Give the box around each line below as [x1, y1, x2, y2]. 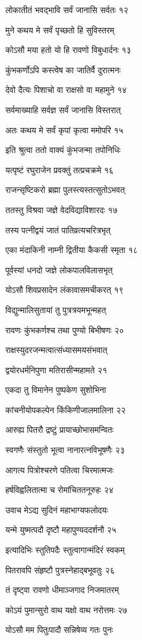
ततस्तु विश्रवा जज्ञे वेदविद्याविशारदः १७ [5, 203, 118, 216]
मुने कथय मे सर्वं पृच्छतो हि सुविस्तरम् [5, 23, 115, 36]
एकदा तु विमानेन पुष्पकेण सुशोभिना [5, 383, 106, 396]
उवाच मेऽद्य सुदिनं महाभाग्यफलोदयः [5, 503, 108, 516]
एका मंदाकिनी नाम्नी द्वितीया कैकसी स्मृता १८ [5, 243, 138, 256]
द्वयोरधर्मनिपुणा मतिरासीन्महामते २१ [5, 363, 108, 376]
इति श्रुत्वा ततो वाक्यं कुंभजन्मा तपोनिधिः [5, 143, 121, 156]
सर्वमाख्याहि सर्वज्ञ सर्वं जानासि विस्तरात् [5, 103, 121, 115]
